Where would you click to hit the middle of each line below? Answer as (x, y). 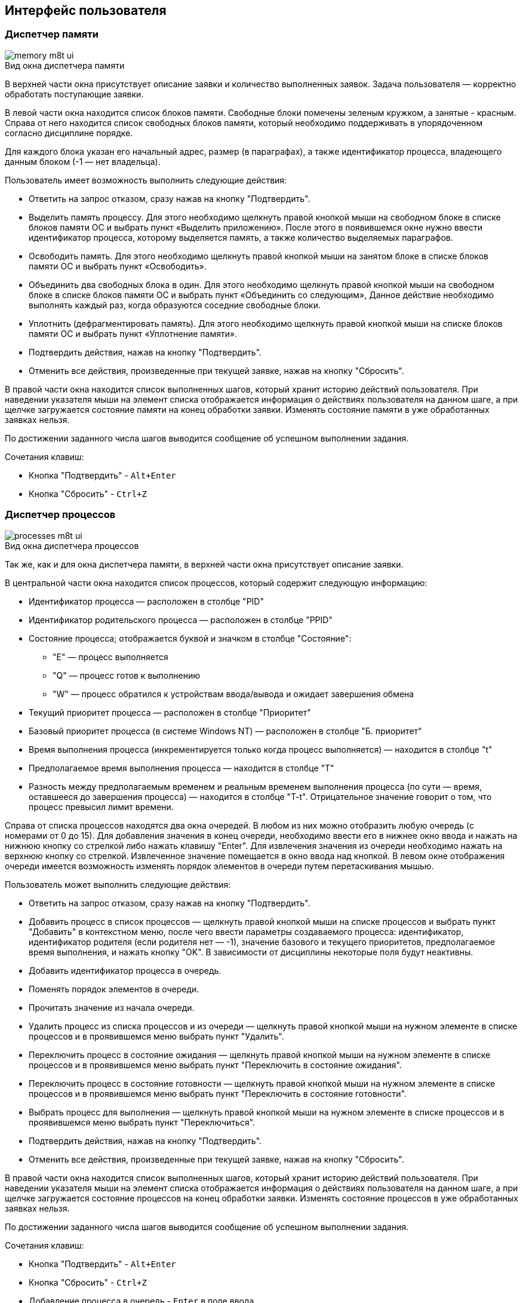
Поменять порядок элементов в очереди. (114, 989)
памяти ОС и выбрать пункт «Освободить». (118, 266)
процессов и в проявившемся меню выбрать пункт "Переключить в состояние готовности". (218, 1093)
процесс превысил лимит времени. (101, 807)
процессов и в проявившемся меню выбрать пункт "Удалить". (156, 1036)
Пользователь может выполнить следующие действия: (118, 884)
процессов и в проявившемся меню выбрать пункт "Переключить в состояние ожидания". (215, 1065)
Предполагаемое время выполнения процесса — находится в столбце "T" (181, 768)
